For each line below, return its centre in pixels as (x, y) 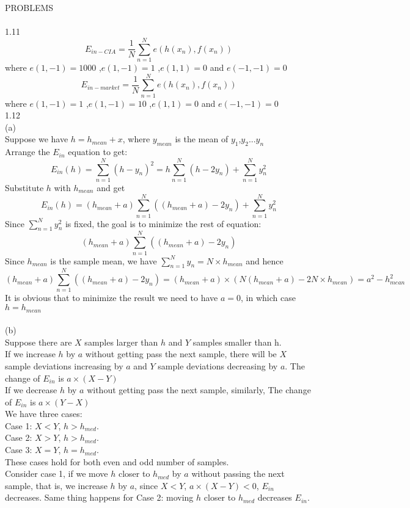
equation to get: (98, 152)
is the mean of (202, 139)
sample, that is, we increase (56, 485)
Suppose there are (38, 342)
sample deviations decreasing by (218, 365)
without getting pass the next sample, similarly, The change (199, 390)
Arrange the (27, 152)
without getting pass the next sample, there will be (181, 354)
